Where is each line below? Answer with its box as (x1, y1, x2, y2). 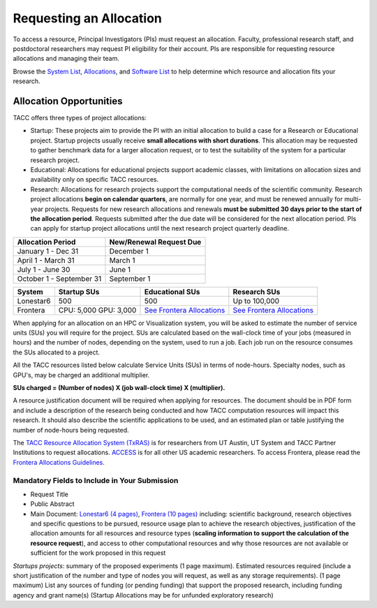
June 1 (109, 264, 131, 274)
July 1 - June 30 (17, 264, 71, 274)
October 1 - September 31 (17, 273, 102, 283)
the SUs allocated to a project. (13, 348, 101, 356)
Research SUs (232, 287, 281, 296)
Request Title (30, 490, 69, 498)
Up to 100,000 (232, 296, 279, 305)
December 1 (109, 246, 149, 256)
